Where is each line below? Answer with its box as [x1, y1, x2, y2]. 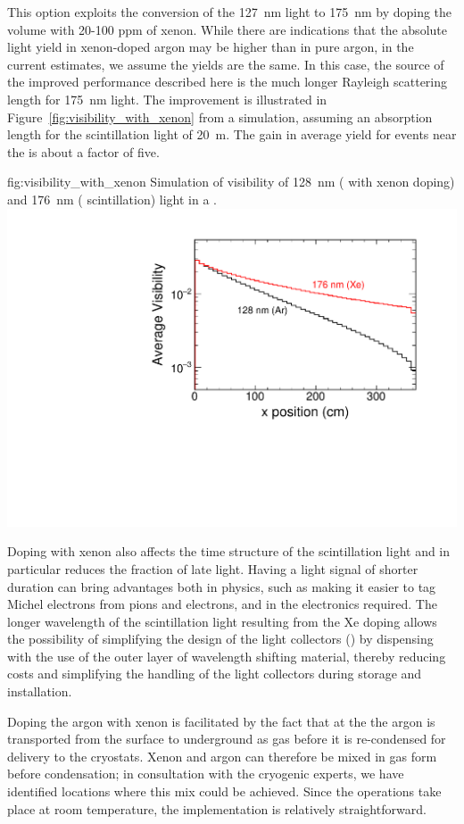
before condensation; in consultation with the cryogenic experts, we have [7, 764, 404, 783]
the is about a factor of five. [7, 142, 160, 161]
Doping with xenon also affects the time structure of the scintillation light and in [7, 542, 451, 561]
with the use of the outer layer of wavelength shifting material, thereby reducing [7, 646, 446, 665]
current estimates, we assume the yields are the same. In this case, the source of [7, 54, 444, 73]
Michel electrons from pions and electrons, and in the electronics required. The [7, 595, 437, 613]
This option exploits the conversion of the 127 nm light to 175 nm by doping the [7, 3, 452, 21]
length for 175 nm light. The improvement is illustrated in [7, 89, 327, 108]
